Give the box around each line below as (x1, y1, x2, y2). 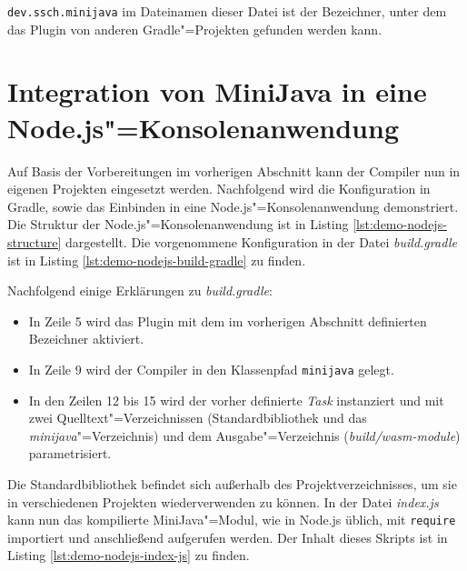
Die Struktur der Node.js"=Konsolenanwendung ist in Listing (7, 215, 349, 234)
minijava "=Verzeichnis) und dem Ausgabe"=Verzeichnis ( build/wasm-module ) (28, 426, 461, 445)
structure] (7, 232, 62, 251)
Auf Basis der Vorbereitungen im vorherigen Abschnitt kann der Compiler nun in (7, 161, 461, 180)
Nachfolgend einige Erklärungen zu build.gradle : (7, 281, 273, 300)
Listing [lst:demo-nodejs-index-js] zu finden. (7, 546, 250, 565)
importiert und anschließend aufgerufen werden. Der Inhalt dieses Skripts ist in (7, 527, 448, 546)
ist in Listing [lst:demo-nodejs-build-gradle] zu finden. (7, 250, 306, 269)
